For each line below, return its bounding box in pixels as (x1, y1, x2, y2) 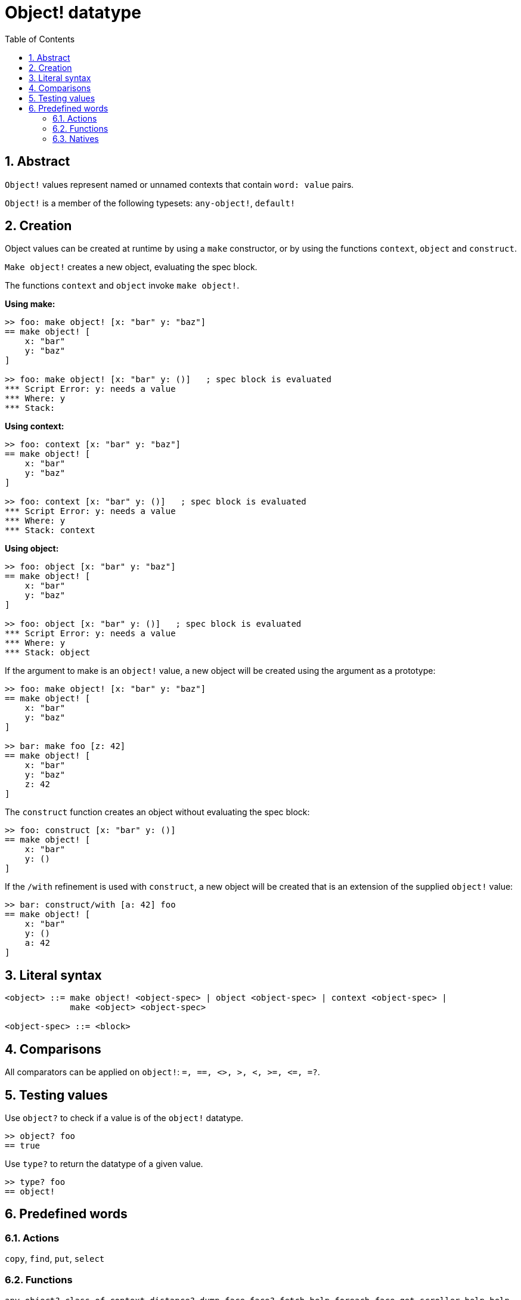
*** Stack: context (5, 525, 95, 536)
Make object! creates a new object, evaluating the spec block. (5, 262, 258, 273)
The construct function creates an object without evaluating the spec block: (5, 807, 310, 818)
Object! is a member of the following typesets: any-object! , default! (5, 197, 296, 208)
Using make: (5, 299, 55, 309)
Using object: (5, 543, 59, 554)
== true (5, 1140, 41, 1150)
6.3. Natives (52, 133, 99, 144)
